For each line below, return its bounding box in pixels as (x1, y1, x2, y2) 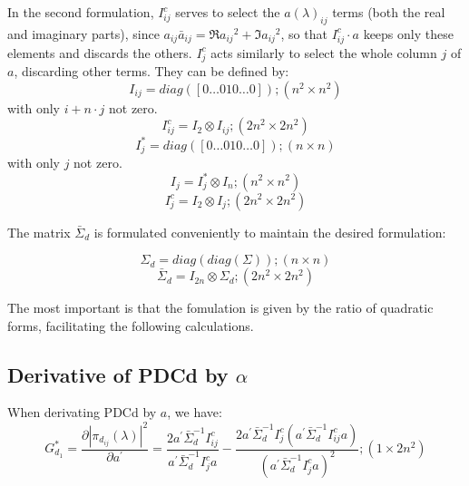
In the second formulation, (7, 3, 154, 21)
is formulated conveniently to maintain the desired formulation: (93, 222, 446, 241)
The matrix (7, 222, 71, 241)
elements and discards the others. (7, 43, 192, 62)
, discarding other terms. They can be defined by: (14, 62, 289, 81)
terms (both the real (332, 3, 445, 21)
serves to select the (175, 3, 280, 21)
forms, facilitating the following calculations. (7, 316, 254, 335)
